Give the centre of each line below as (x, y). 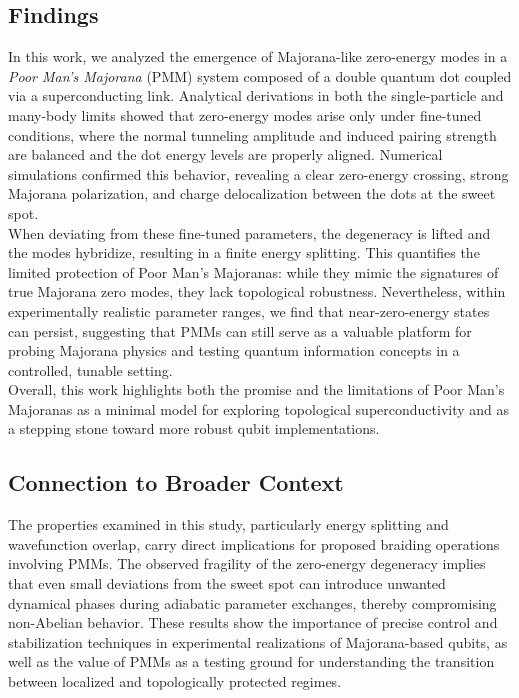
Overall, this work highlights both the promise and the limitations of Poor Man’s (256, 389)
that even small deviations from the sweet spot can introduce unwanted (227, 583)
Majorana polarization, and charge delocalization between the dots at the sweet (252, 193)
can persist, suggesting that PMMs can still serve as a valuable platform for (240, 330)
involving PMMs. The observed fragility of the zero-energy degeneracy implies (247, 563)
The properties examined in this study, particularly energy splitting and (228, 524)
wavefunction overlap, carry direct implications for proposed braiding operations (254, 543)
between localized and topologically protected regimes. (175, 681)
